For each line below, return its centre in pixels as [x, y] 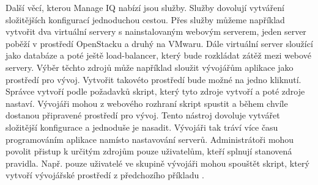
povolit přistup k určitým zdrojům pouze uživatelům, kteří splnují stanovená [149, 151]
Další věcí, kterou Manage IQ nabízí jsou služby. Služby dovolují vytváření [145, 7]
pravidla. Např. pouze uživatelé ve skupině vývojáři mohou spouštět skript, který [157, 163]
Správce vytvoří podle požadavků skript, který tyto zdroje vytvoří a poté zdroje [155, 91]
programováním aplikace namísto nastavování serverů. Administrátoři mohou [150, 139]
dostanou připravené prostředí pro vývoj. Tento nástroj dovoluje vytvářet [143, 115]
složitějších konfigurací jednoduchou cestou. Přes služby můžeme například [145, 19]
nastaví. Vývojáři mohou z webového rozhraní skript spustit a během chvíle [147, 103]
